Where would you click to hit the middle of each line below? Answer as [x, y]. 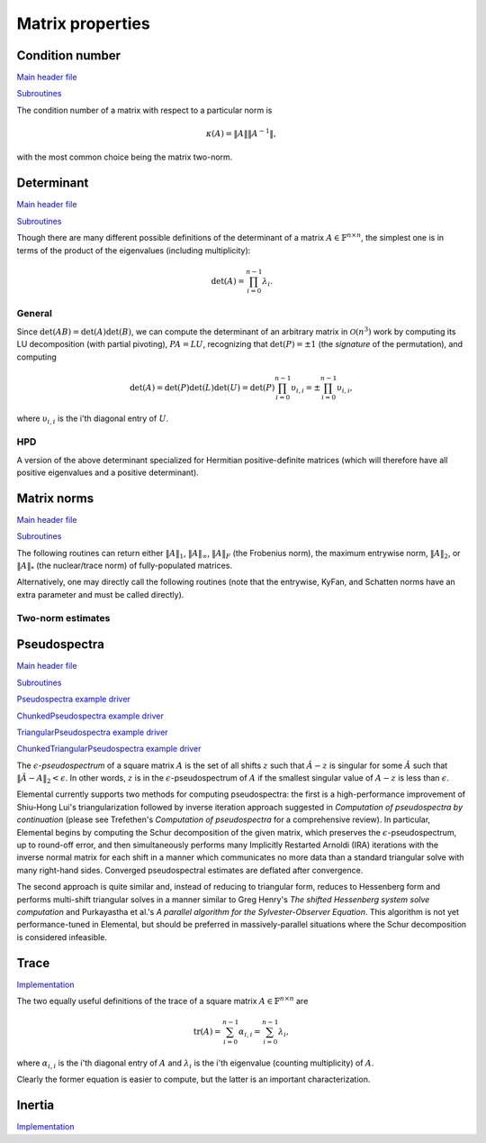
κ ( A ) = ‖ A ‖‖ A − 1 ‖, [241, 133]
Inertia [36, 1106]
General [35, 314]
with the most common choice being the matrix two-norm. [125, 157]
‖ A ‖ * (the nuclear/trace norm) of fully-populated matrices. [125, 566]
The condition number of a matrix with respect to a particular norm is [144, 110]
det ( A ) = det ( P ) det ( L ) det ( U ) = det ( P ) [202, 387]
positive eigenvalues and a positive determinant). [108, 472]
